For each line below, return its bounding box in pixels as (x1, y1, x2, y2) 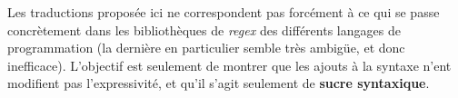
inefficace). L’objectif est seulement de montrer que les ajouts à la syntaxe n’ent (7, 55, 452, 74)
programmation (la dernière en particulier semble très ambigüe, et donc (7, 38, 405, 57)
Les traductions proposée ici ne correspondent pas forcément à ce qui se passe (7, 3, 440, 21)
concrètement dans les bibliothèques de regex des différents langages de (7, 20, 401, 39)
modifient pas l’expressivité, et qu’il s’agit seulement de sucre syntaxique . (7, 73, 430, 93)
